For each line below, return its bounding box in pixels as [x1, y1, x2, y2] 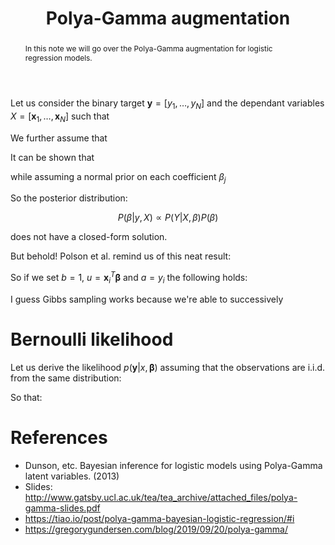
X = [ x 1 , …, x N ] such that [10, 110, 110, 124]
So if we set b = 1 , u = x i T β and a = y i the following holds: [10, 270, 248, 286]
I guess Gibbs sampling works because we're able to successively [10, 293, 284, 305]
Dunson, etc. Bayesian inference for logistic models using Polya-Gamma [24, 459, 323, 471]
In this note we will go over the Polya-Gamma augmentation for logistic [24, 43, 273, 54]
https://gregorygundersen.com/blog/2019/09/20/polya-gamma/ [24, 523, 289, 535]
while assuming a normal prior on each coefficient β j [10, 170, 227, 185]
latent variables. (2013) [24, 470, 120, 482]
